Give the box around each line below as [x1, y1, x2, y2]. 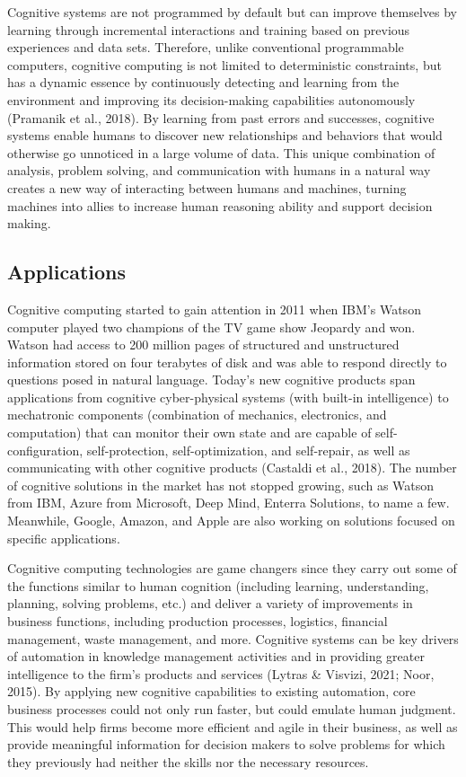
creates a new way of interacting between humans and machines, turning [7, 178, 407, 197]
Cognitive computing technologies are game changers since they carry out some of [7, 559, 457, 578]
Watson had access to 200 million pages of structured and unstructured [7, 335, 400, 354]
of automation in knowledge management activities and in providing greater [7, 647, 425, 666]
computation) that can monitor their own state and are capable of [7, 423, 372, 442]
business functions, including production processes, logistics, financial [7, 612, 388, 631]
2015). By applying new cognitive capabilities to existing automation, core [7, 682, 416, 701]
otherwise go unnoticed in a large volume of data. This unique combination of [7, 143, 435, 162]
